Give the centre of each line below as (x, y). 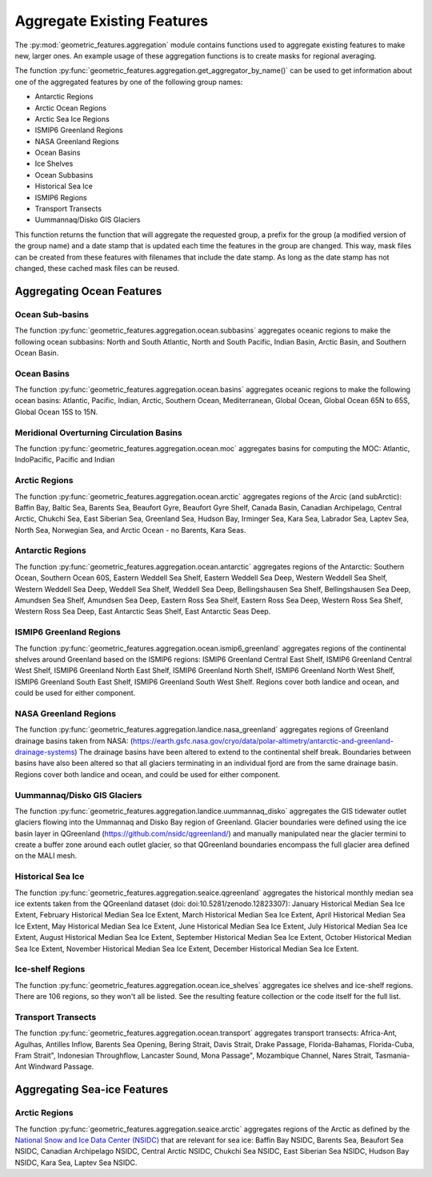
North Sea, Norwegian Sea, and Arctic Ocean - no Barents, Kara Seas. (130, 530)
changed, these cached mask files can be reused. (97, 268)
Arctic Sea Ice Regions (72, 119)
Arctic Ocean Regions (71, 107)
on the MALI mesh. (46, 856)
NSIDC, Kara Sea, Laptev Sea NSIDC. (76, 1163)
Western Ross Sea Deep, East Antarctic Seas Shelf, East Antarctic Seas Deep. (143, 611)
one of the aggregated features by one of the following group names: (129, 82)
